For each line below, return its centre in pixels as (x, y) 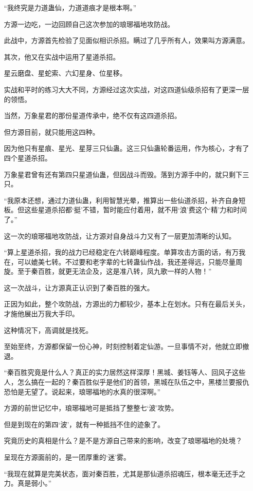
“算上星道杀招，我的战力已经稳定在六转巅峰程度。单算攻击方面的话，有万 (121, 252)
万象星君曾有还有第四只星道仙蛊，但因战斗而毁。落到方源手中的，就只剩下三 (126, 174)
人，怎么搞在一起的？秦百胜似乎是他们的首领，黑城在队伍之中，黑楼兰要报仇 (126, 382)
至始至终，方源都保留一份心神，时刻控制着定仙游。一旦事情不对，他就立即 (123, 346)
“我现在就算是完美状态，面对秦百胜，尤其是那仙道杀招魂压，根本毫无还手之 (125, 473)
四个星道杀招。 (28, 157)
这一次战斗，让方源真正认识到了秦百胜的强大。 (79, 287)
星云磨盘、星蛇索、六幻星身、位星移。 (65, 73)
